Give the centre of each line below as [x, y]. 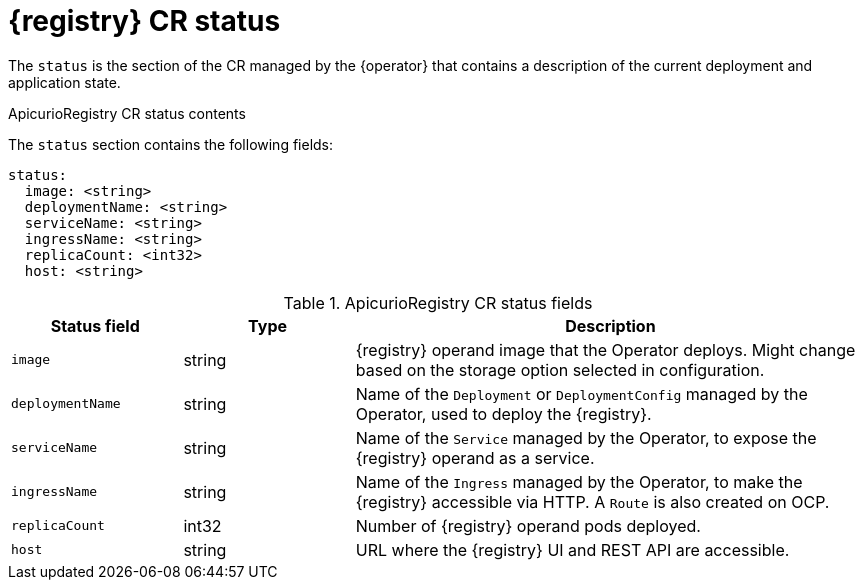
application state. [64, 82]
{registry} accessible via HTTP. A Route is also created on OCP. [592, 501]
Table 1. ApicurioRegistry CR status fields [438, 302]
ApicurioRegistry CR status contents [127, 113]
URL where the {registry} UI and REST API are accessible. [572, 549]
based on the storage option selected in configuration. [560, 369]
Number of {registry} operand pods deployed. [528, 525]
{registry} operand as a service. [475, 457]
